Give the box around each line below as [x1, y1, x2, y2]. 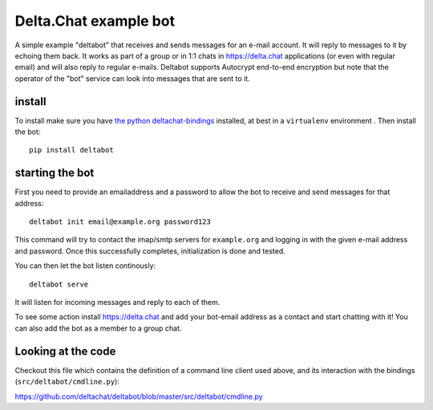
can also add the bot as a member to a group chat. [14, 323, 182, 333]
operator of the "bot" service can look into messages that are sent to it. [14, 73, 250, 83]
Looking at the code [14, 344, 116, 358]
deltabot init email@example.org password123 [29, 217, 212, 226]
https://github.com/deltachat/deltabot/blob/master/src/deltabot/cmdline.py [14, 392, 264, 401]
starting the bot [14, 166, 95, 180]
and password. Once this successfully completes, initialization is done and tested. [14, 246, 286, 256]
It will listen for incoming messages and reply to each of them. [14, 298, 221, 307]
